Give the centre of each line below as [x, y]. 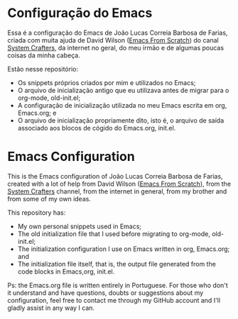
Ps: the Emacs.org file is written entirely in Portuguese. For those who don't [118, 285]
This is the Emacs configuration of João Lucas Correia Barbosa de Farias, [115, 176]
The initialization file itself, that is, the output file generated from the [117, 264]
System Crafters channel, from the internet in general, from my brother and [117, 191]
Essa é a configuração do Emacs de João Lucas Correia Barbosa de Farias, [118, 33]
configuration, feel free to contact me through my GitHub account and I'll [114, 300]
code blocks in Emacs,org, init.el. [66, 272]
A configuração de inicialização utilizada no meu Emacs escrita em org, [122, 105]
